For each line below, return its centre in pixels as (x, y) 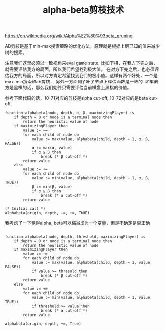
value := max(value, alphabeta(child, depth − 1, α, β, (91, 139)
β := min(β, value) (52, 187)
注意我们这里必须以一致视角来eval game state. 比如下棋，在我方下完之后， (82, 63)
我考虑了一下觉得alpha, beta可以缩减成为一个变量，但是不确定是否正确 (78, 223)
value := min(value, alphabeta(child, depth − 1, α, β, (91, 178)
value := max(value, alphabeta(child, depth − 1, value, (92, 263)
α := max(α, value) (52, 148)
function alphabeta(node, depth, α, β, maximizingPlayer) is (70, 113)
